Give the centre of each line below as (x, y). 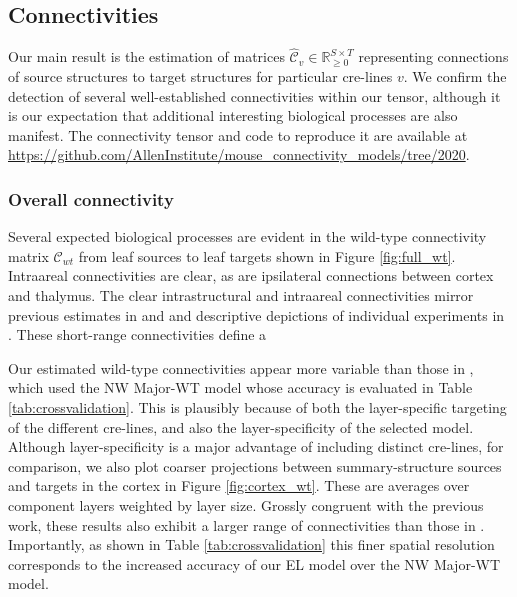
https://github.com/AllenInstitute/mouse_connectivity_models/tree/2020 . (239, 154)
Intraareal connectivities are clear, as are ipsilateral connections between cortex (251, 275)
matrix (28, 255)
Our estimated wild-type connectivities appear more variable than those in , (241, 367)
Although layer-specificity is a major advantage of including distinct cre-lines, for (256, 446)
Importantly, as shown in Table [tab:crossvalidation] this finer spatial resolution (251, 544)
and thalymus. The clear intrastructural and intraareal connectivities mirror (241, 294)
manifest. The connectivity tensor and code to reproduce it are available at (238, 134)
